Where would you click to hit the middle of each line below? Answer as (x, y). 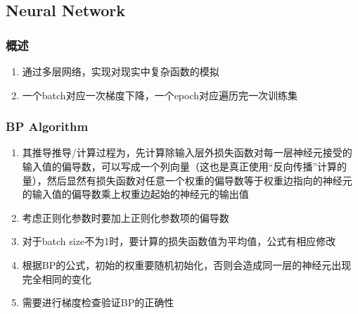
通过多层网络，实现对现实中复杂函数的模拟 (121, 71)
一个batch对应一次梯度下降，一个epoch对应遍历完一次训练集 (160, 95)
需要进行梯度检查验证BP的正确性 (98, 302)
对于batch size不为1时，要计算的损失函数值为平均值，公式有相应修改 (179, 241)
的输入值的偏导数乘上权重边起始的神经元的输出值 (135, 194)
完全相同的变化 (57, 278)
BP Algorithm (47, 126)
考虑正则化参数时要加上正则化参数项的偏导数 (126, 217)
